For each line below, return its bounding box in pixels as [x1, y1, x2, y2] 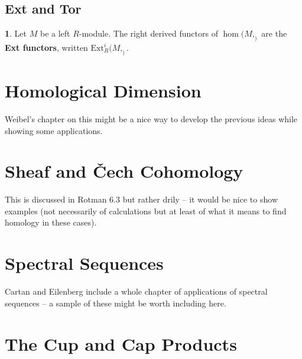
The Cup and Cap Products [5, 331, 237, 355]
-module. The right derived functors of [79, 27, 218, 40]
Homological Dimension [5, 78, 202, 102]
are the [261, 27, 287, 40]
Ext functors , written [5, 41, 88, 53]
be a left [40, 27, 70, 40]
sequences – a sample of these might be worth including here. [5, 296, 226, 309]
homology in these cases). [5, 216, 97, 229]
